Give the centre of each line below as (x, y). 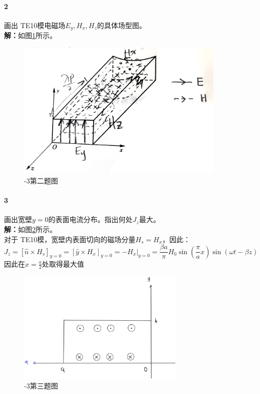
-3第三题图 (41, 385)
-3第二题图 (41, 181)
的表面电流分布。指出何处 (90, 219)
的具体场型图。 (121, 25)
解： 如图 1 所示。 (30, 35)
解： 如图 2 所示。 (30, 229)
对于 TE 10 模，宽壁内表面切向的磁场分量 (70, 239)
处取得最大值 (63, 263)
